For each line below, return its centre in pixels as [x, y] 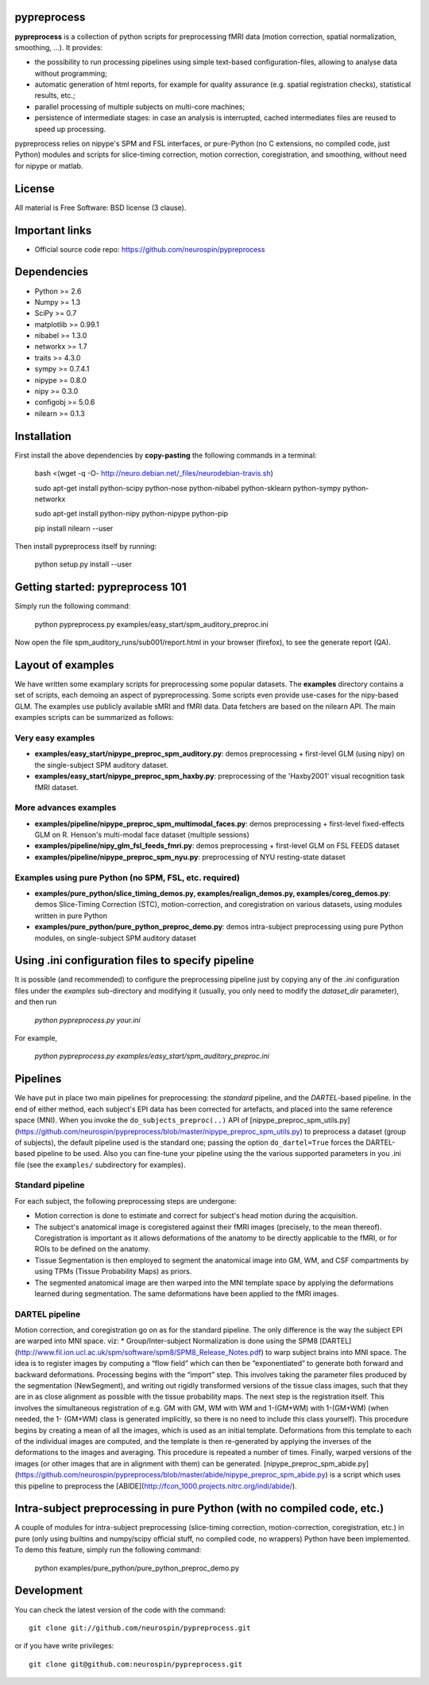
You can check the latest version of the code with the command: [120, 1609]
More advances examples [66, 807]
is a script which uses [365, 1475]
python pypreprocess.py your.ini [87, 1020]
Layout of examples [64, 665]
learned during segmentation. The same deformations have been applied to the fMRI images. [187, 1294]
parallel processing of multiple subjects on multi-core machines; [140, 107]
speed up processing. [70, 129]
